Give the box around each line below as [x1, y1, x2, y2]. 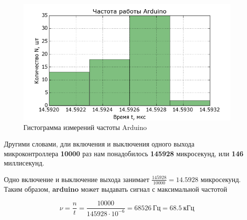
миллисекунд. [4, 158, 44, 168]
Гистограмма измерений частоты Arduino [23, 122, 147, 132]
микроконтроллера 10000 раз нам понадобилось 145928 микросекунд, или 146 [4, 148, 244, 158]
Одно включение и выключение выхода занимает [4, 174, 149, 184]
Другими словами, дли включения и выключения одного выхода [4, 139, 195, 149]
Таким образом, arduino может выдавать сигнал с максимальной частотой [4, 183, 227, 194]
